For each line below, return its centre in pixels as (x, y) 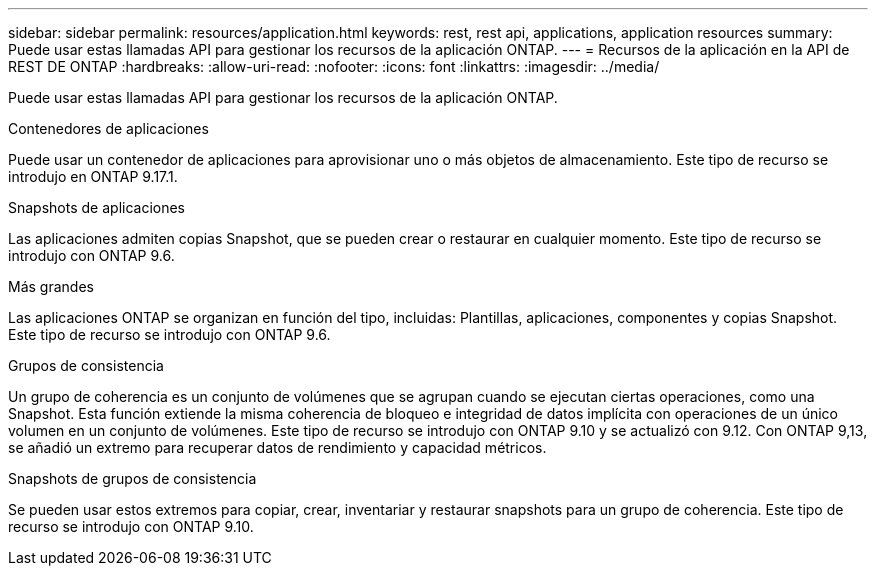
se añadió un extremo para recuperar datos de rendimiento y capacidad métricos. (277, 447)
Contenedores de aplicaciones (108, 128)
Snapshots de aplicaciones (97, 207)
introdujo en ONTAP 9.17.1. (93, 176)
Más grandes (51, 286)
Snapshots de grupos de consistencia (132, 478)
